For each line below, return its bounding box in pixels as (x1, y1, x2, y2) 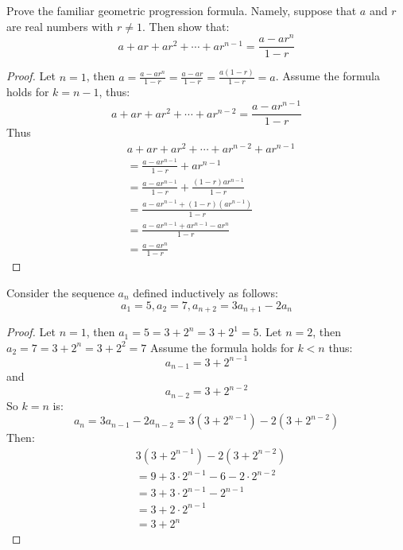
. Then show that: (142, 17, 230, 34)
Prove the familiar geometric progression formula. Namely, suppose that (6, 2, 357, 18)
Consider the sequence (6, 285, 114, 301)
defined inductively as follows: (133, 285, 278, 301)
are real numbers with (6, 17, 114, 34)
